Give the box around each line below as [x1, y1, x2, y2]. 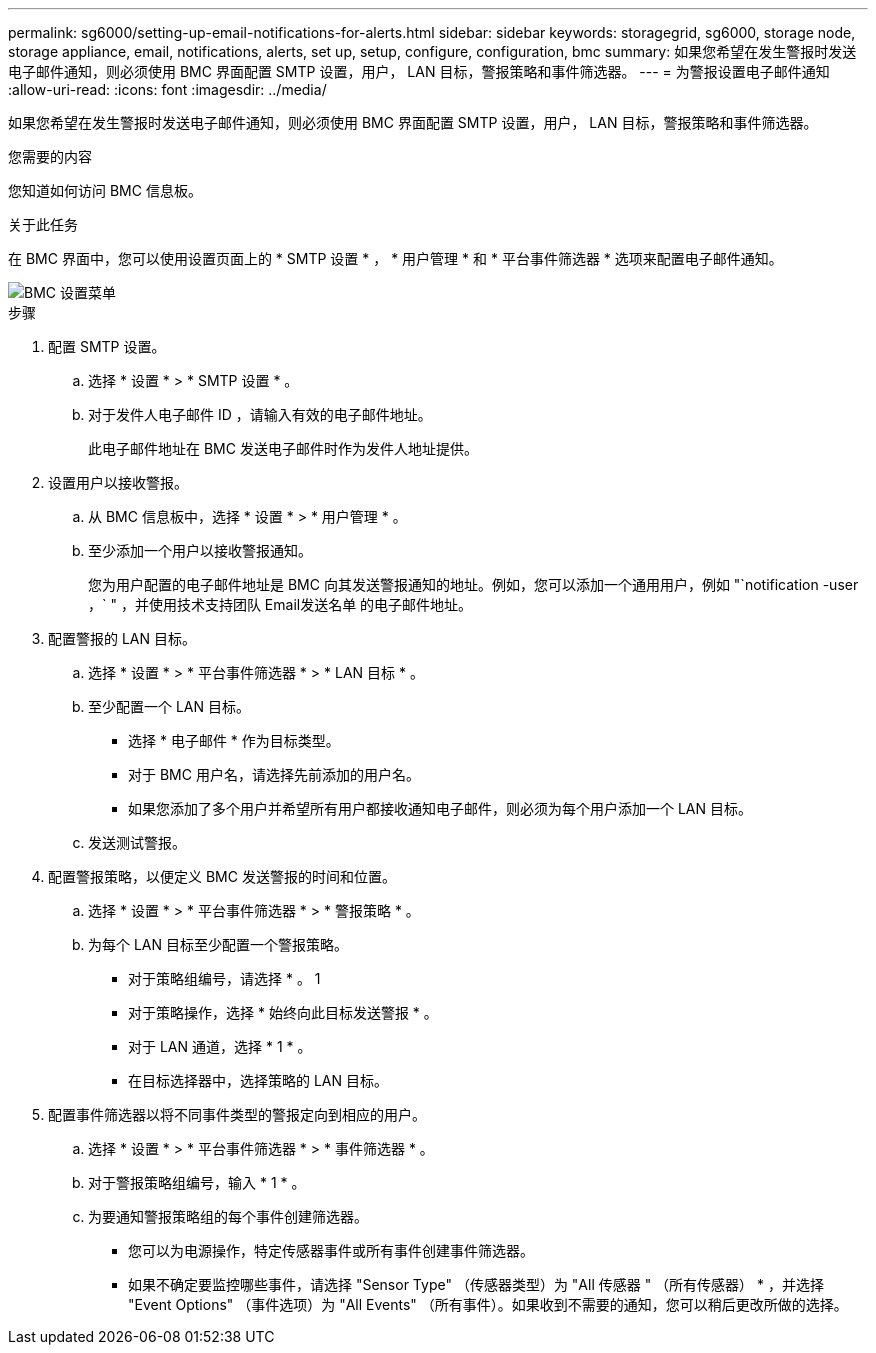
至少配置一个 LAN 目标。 [88, 698, 250, 715]
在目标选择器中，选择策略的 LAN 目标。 [128, 1072, 388, 1089]
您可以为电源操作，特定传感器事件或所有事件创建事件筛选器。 [128, 1242, 534, 1259]
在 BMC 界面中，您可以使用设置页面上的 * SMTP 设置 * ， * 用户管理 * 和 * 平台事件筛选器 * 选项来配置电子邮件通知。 [8, 250, 783, 267]
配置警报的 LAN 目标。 [48, 630, 196, 647]
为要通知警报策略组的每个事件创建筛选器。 [88, 1208, 368, 1225]
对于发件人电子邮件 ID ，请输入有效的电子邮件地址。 [88, 406, 432, 423]
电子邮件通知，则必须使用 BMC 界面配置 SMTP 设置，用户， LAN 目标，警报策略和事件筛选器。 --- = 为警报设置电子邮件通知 [8, 63, 830, 80]
